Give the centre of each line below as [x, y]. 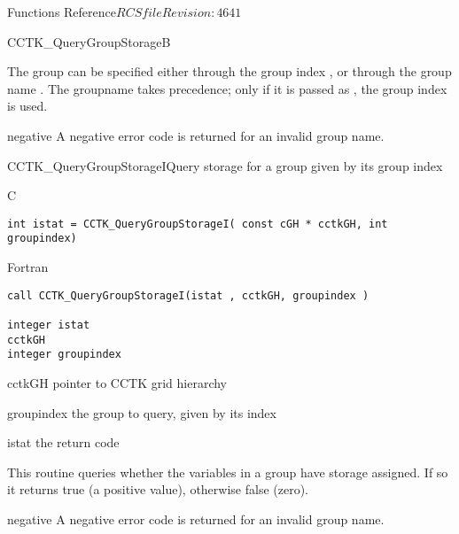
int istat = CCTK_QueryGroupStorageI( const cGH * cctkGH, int [198, 224]
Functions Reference [62, 12]
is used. [27, 106]
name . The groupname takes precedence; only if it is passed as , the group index [227, 88]
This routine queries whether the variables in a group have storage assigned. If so [228, 472]
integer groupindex [64, 355]
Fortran [28, 267]
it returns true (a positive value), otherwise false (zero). [158, 489]
